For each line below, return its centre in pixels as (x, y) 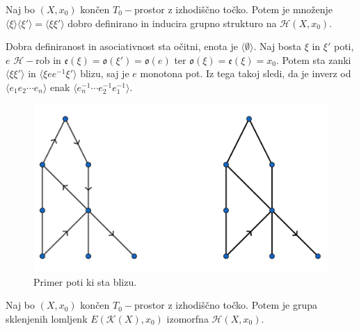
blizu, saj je (105, 73)
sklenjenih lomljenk (47, 318)
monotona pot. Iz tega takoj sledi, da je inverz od (246, 73)
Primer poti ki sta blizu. (85, 281)
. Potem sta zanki (313, 59)
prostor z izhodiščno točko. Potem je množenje (234, 9)
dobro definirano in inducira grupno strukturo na (172, 23)
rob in (48, 59)
